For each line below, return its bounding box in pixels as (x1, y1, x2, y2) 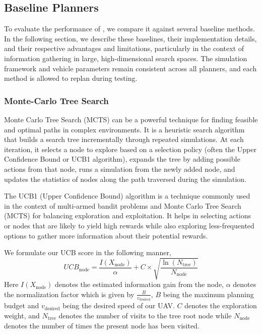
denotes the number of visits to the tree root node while (58, 310, 232, 320)
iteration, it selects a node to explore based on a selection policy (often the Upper (4, 144, 256, 154)
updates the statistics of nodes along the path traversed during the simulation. (4, 173, 246, 184)
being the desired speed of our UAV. (62, 300, 175, 311)
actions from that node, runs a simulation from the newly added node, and (4, 163, 235, 174)
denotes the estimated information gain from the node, (54, 279, 224, 290)
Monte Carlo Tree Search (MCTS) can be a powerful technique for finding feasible (4, 114, 258, 124)
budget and (4, 300, 39, 311)
